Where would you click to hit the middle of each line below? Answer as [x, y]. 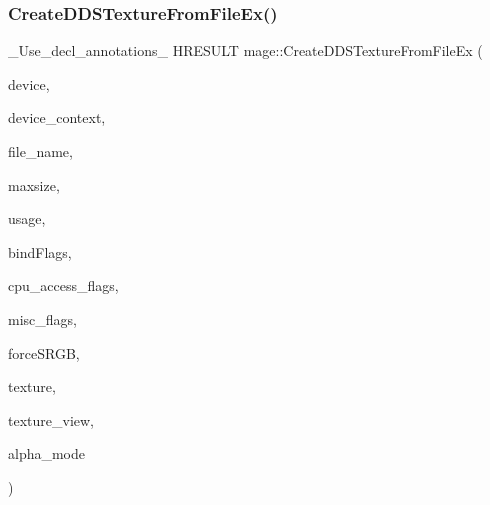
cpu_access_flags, [63, 285]
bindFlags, [40, 251]
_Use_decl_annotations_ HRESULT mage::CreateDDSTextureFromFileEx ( [245, 50]
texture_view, [51, 419]
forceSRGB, [44, 352]
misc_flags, [42, 318]
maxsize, [34, 184]
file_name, [40, 151]
